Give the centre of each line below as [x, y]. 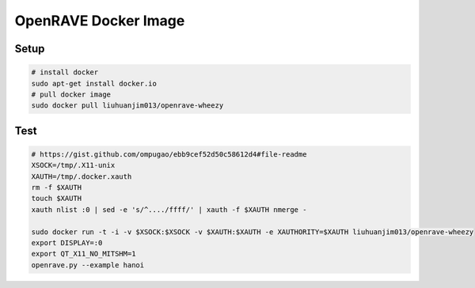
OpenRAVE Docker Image [100, 21]
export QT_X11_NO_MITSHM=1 [84, 254]
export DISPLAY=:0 [67, 243]
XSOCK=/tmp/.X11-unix [73, 165]
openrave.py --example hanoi [88, 265]
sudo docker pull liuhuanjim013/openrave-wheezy [127, 106]
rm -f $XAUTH [57, 188]
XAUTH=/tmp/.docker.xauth [82, 176]
